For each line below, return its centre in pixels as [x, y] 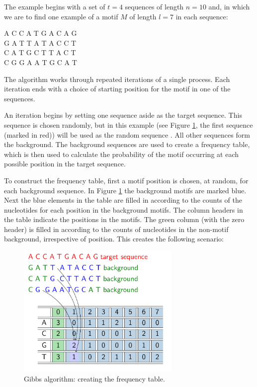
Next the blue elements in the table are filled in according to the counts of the [123, 200]
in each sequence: [202, 16]
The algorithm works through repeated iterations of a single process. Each [117, 79]
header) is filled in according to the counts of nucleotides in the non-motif [116, 229]
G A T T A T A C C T [40, 42]
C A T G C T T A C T [40, 52]
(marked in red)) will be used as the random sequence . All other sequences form [127, 134]
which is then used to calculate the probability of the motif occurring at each [121, 154]
